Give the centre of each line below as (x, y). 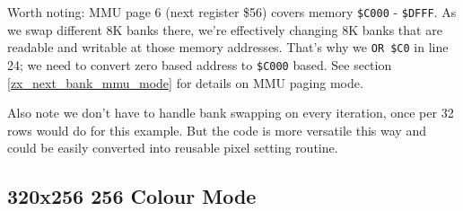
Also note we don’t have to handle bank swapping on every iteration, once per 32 (231, 113)
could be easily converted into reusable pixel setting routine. (173, 148)
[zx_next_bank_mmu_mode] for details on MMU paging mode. (185, 82)
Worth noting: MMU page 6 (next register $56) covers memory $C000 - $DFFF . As (232, 12)
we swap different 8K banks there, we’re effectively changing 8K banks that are (225, 29)
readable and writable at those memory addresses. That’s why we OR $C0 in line (228, 47)
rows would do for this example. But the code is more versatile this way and (217, 130)
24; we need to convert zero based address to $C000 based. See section (200, 64)
